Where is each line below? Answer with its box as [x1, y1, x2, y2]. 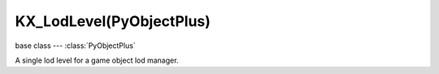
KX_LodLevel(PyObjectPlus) [15, 12, 211, 30]
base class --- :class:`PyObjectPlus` [15, 41, 136, 50]
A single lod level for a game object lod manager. [15, 55, 179, 65]
